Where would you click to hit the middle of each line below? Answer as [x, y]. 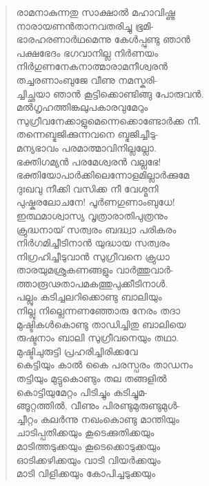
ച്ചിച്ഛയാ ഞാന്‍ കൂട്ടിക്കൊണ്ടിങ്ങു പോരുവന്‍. [110, 93]
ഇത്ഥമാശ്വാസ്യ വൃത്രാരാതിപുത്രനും [92, 215]
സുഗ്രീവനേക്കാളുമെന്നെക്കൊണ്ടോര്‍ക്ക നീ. [108, 120]
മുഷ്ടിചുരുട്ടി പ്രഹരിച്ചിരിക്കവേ [77, 351]
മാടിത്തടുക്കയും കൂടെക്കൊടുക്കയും [88, 446]
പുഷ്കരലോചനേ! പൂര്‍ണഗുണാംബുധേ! [96, 202]
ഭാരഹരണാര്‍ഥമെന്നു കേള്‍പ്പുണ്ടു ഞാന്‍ [103, 39]
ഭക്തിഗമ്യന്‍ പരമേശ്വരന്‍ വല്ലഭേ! [89, 161]
